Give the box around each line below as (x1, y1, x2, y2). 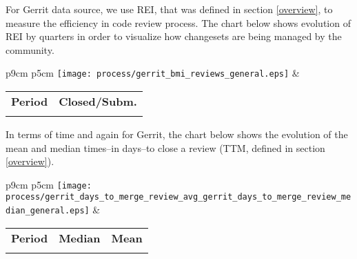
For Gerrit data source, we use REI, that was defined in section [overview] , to (6, 2, 333, 16)
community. (6, 42, 54, 57)
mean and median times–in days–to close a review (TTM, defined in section (6, 140, 325, 155)
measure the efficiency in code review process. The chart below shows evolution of (6, 15, 351, 30)
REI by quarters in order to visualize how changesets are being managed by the (6, 29, 342, 44)
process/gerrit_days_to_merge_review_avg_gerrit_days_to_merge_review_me (6, 192, 351, 202)
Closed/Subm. (59, 93, 137, 110)
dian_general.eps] (6, 206, 90, 216)
